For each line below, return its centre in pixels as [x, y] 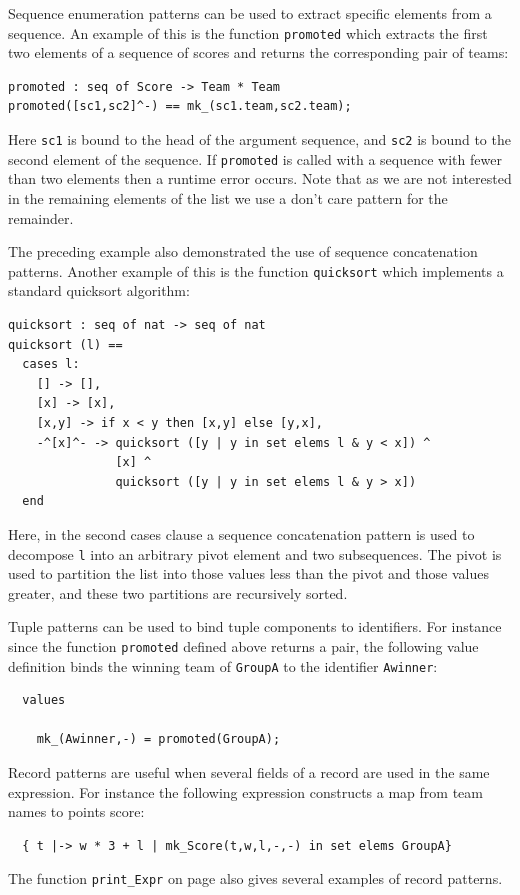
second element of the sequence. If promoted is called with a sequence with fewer [255, 158]
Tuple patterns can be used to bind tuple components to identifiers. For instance [255, 626]
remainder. [41, 217]
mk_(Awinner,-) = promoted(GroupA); [158, 739]
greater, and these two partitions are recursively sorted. [178, 592]
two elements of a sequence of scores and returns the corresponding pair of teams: [258, 52]
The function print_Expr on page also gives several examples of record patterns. [255, 878]
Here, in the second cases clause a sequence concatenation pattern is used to [241, 533]
